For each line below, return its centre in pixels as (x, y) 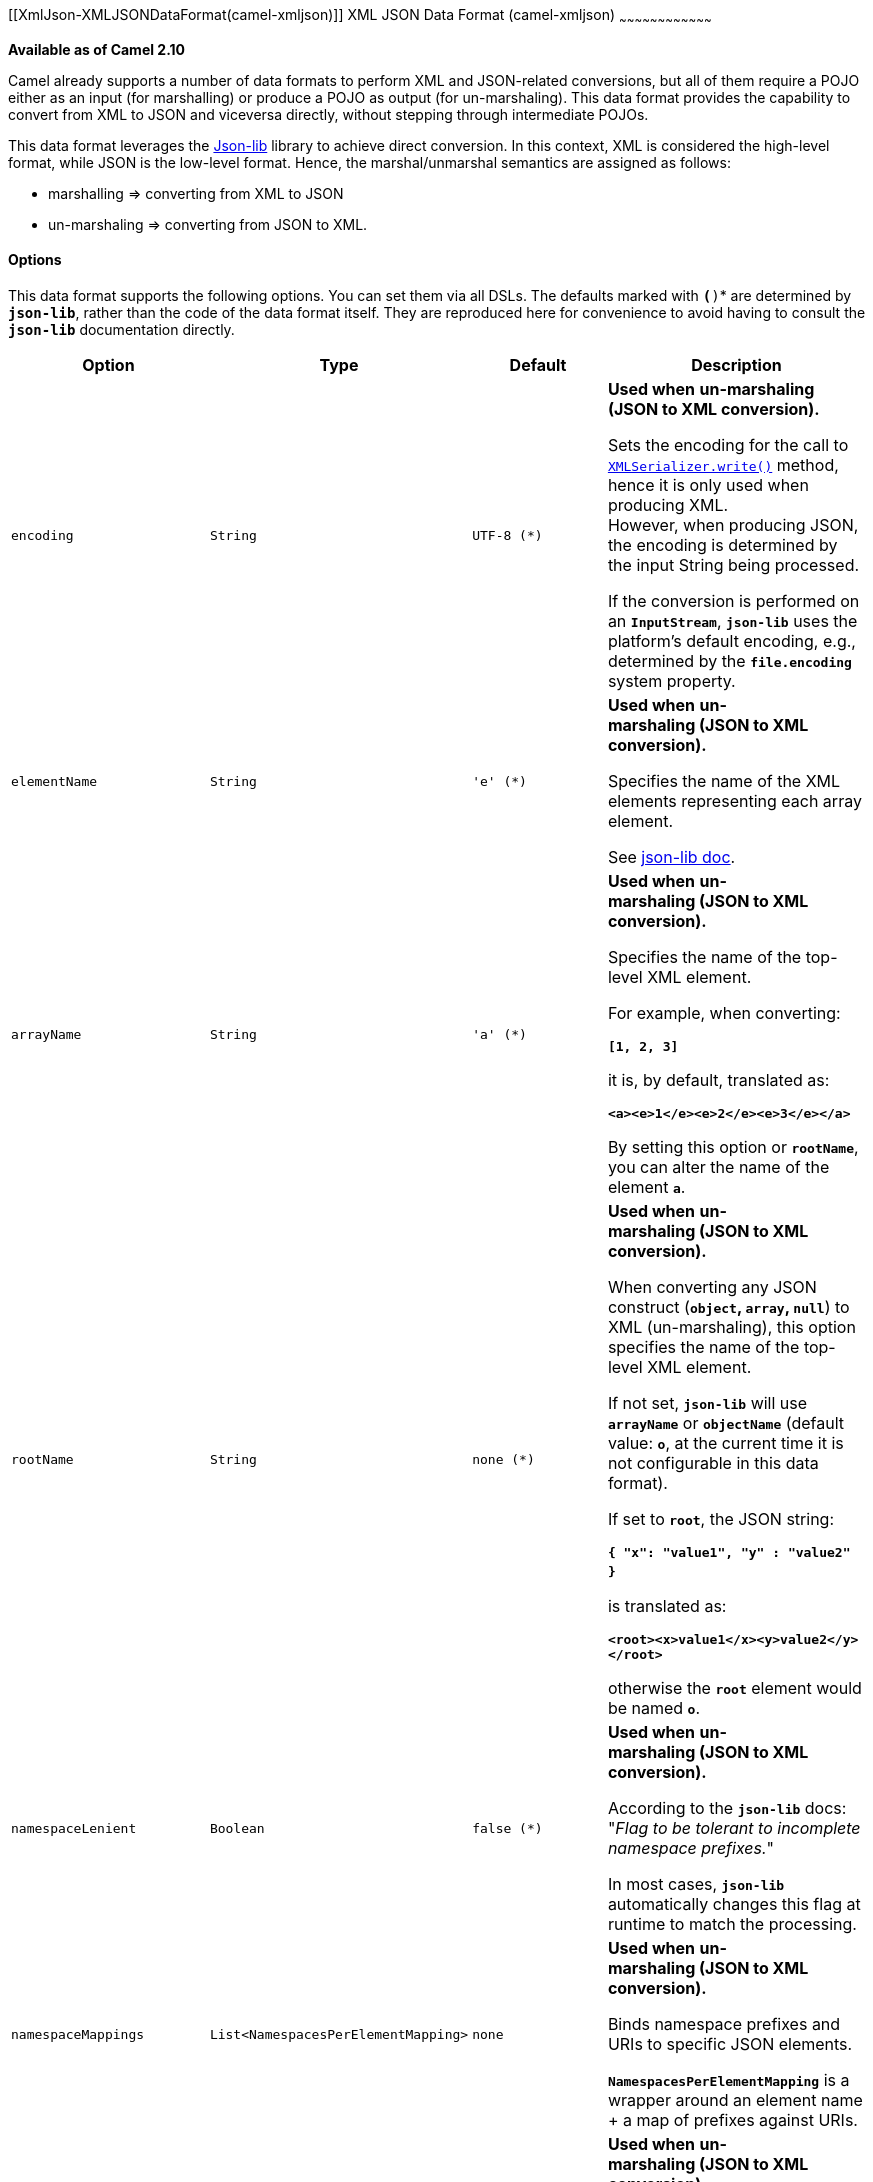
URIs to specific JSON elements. (730, 2044)
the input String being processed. (733, 565)
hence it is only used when (708, 485)
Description (736, 365)
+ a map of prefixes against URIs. (732, 2120)
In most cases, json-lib (696, 1884)
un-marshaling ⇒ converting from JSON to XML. (208, 224)
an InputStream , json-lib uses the (732, 621)
